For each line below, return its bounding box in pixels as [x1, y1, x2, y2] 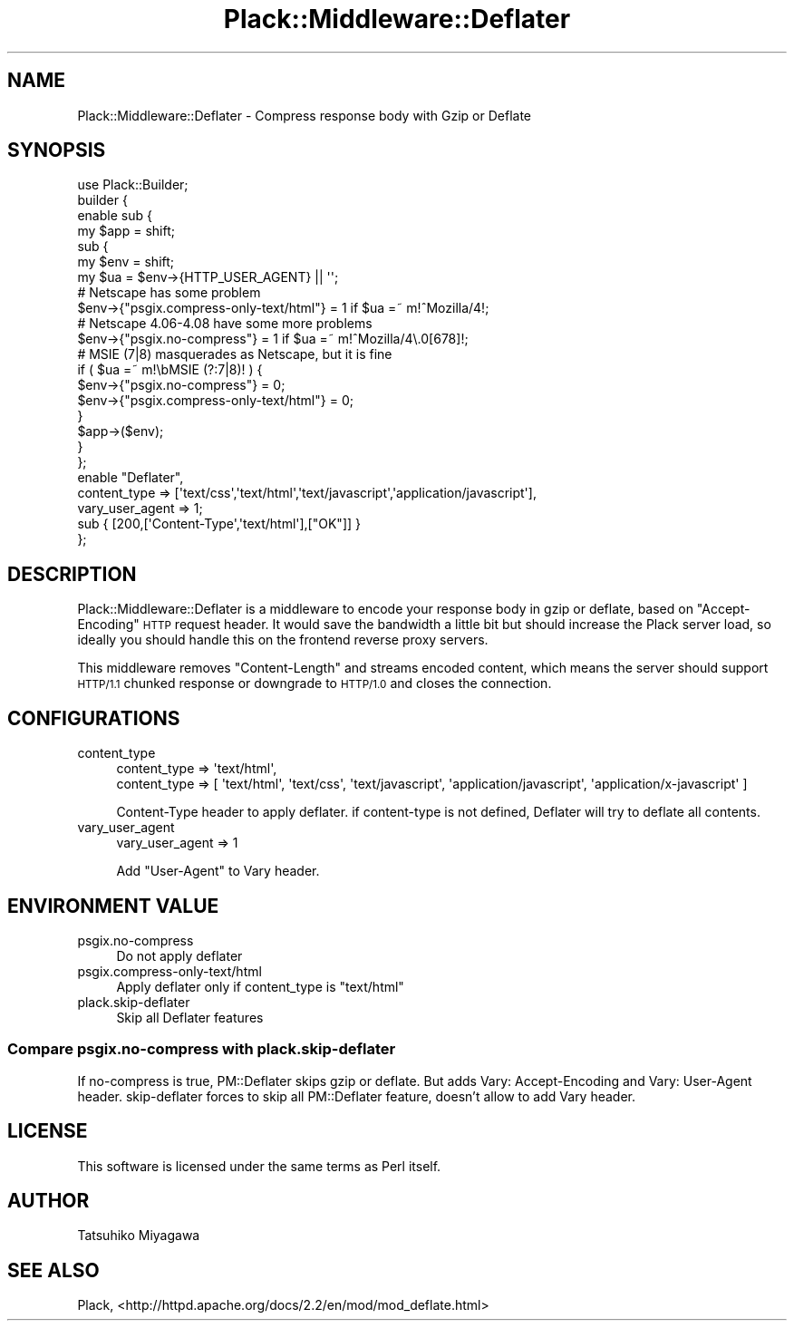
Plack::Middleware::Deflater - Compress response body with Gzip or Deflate [77, 107, 532, 123]
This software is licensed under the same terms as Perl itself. [77, 1158, 441, 1174]
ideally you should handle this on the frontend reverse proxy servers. [77, 632, 489, 648]
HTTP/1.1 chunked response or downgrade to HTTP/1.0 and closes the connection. [77, 675, 552, 692]
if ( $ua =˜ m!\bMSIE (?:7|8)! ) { [77, 362, 263, 378]
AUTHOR [7, 1188, 90, 1212]
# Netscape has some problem [77, 285, 261, 301]
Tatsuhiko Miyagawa [77, 1227, 200, 1244]
